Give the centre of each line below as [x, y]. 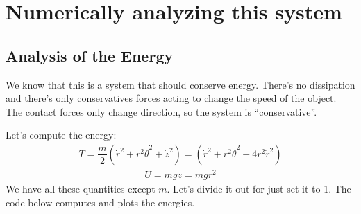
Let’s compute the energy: [61, 135]
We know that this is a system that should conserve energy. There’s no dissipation [180, 84]
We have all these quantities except [81, 189]
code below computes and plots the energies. [100, 202]
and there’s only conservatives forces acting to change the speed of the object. [171, 98]
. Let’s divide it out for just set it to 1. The [259, 189]
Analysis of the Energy [90, 55]
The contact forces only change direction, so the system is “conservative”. [161, 111]
